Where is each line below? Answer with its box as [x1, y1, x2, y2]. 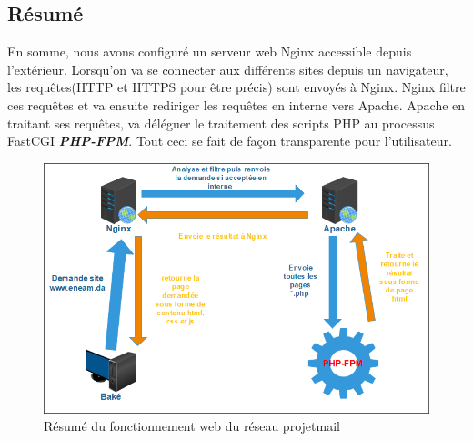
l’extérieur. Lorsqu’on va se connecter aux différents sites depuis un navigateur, [7, 59, 448, 78]
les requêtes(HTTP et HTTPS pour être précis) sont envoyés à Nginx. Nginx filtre [7, 77, 466, 97]
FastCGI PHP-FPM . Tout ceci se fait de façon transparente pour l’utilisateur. [7, 131, 452, 150]
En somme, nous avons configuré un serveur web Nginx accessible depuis [7, 42, 412, 61]
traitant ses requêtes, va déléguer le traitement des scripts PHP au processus [7, 113, 435, 132]
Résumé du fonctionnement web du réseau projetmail [44, 416, 340, 436]
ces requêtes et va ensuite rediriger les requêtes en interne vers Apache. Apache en [7, 95, 466, 114]
